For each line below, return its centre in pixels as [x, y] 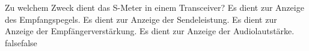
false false [21, 42]
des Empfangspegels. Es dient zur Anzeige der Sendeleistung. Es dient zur [141, 19]
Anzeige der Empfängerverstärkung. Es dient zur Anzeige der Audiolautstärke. [150, 31]
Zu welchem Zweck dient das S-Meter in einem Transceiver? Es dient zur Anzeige [154, 7]
